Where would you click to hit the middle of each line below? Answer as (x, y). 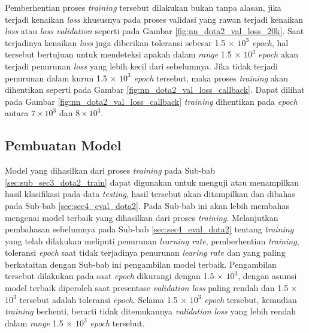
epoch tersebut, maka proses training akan (211, 78)
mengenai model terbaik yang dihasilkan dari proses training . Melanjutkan (142, 217)
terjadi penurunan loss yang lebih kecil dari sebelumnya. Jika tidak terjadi (141, 66)
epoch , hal (270, 42)
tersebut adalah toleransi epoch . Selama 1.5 (99, 299)
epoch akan (278, 54)
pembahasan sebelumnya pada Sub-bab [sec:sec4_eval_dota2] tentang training (149, 229)
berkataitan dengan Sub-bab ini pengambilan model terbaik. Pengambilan (141, 264)
